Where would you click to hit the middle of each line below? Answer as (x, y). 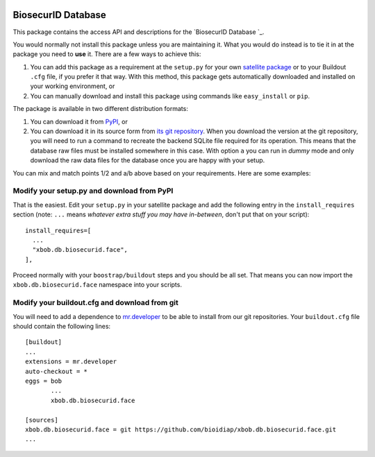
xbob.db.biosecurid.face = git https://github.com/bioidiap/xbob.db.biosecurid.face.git (181, 429)
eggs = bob (44, 381)
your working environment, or (73, 86)
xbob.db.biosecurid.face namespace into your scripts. (97, 285)
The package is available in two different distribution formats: (101, 109)
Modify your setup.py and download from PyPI (93, 191)
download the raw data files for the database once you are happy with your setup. (148, 160)
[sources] (42, 420)
